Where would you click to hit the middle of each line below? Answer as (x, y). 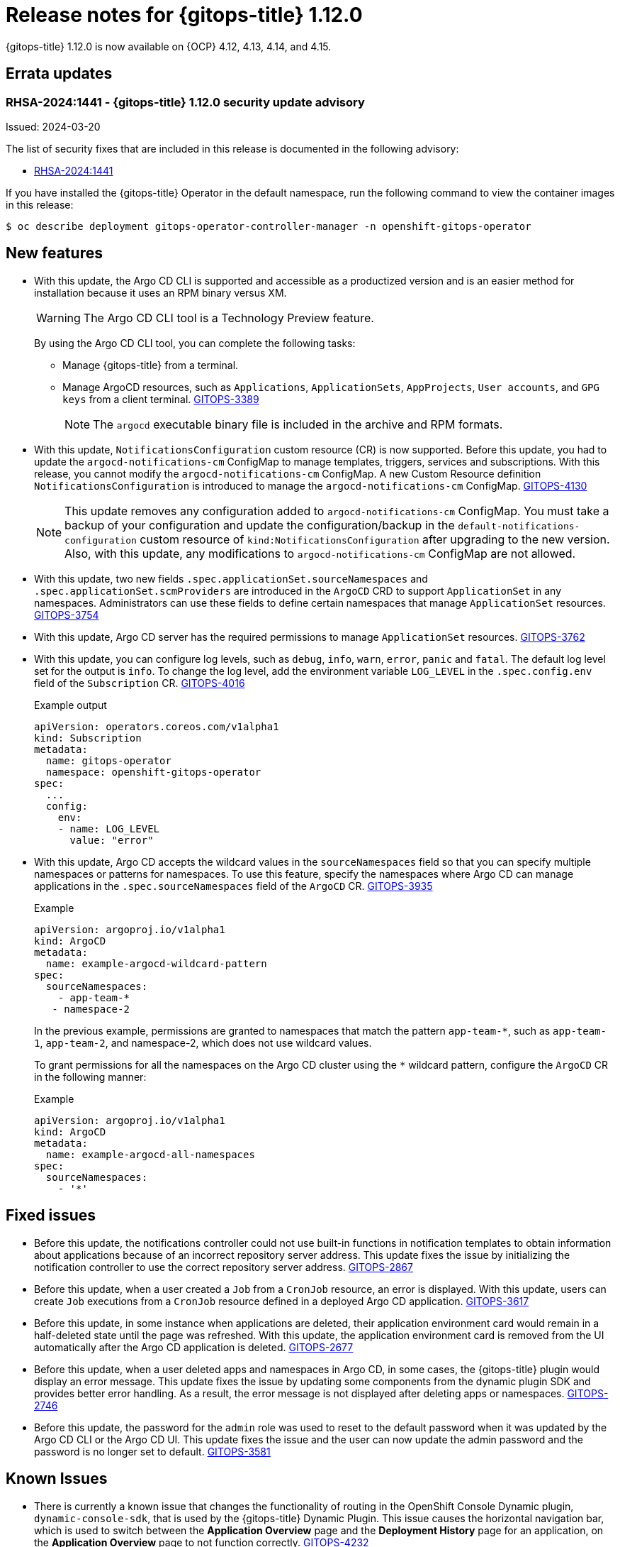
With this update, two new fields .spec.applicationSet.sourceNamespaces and (231, 578)
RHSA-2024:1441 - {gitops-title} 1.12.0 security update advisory (185, 102)
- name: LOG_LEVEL (109, 828)
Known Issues (57, 1479)
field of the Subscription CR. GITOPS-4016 (140, 683)
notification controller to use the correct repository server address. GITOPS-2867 (224, 1267)
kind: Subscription (88, 738)
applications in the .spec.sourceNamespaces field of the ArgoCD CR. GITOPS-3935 (233, 886)
